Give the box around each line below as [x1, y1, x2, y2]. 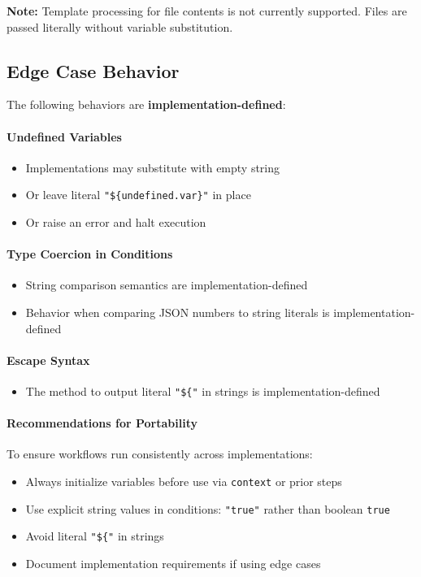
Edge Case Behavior [7, 58, 180, 83]
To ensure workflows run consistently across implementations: [7, 445, 313, 462]
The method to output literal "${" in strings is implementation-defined [25, 383, 380, 399]
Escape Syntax [7, 351, 90, 368]
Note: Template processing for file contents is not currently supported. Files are [7, 2, 407, 19]
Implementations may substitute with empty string [25, 158, 280, 176]
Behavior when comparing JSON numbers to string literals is [25, 304, 330, 321]
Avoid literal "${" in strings [25, 527, 164, 544]
